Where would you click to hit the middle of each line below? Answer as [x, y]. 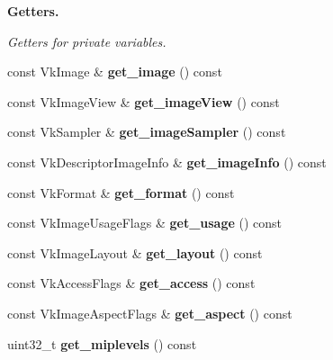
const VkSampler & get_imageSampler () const [147, 132]
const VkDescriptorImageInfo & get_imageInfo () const [167, 162]
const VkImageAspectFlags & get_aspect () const [150, 313]
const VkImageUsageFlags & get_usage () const [145, 223]
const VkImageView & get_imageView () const [144, 101]
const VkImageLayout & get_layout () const [135, 252]
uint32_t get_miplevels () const [102, 343]
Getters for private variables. [87, 41]
